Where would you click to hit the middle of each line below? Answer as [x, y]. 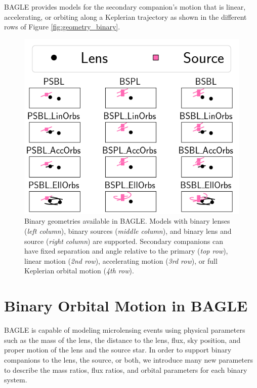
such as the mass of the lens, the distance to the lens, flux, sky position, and [122, 340]
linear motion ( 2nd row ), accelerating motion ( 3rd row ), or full [121, 260]
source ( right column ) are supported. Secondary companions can [124, 241]
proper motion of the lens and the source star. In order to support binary [118, 350]
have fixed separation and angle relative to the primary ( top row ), [126, 251]
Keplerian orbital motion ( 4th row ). [79, 271]
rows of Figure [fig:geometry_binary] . [62, 27]
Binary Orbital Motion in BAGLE [126, 306]
